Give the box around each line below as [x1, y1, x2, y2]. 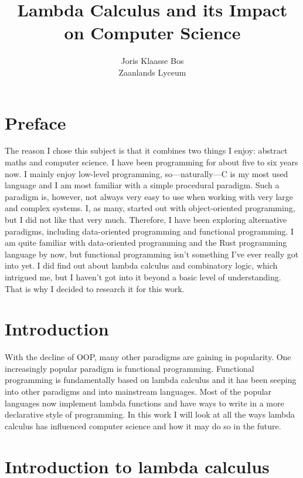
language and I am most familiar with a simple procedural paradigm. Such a [5, 179, 280, 191]
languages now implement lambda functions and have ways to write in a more [5, 396, 284, 409]
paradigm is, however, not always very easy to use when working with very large [5, 190, 294, 202]
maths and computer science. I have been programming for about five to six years [5, 156, 298, 168]
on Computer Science [64, 21, 241, 45]
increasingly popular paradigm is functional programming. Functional [5, 362, 254, 374]
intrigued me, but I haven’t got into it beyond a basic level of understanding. [5, 270, 281, 283]
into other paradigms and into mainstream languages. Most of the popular [5, 385, 272, 398]
